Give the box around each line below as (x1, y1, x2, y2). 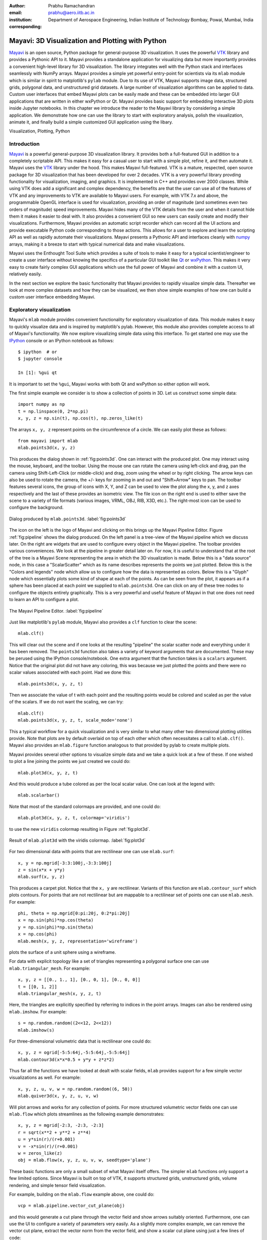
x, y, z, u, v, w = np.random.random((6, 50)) (18, 1086, 133, 1092)
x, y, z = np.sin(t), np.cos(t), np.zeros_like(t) (18, 416, 143, 421)
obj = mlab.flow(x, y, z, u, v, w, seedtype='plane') (18, 1157, 151, 1163)
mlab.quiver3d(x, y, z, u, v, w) (18, 1093, 99, 1099)
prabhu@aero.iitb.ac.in (48, 10, 95, 16)
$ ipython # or (18, 349, 57, 355)
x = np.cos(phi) (18, 931, 57, 937)
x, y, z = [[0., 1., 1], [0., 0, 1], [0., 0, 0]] (18, 977, 141, 983)
